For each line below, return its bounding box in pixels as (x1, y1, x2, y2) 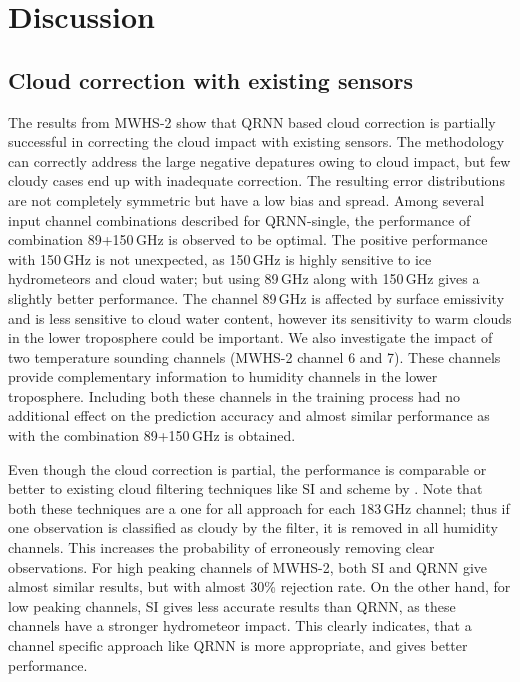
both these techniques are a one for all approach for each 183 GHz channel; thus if (8, 497, 510, 518)
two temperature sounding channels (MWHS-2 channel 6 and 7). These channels (8, 346, 501, 367)
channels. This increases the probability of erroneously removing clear (8, 537, 435, 558)
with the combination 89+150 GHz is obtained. (8, 425, 296, 446)
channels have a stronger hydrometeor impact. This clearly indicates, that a (8, 615, 472, 636)
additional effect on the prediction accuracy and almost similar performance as (8, 405, 490, 426)
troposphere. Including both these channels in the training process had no (8, 385, 461, 406)
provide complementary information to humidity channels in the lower (8, 366, 438, 387)
